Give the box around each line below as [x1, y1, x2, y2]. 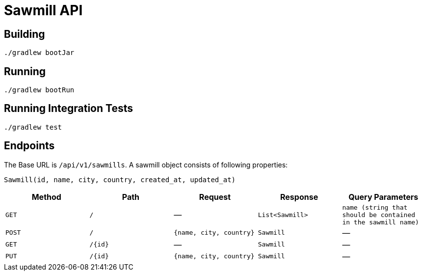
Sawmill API [4, 2, 83, 19]
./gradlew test [4, 123, 62, 131]
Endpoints [4, 139, 55, 152]
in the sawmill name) [342, 218, 419, 226]
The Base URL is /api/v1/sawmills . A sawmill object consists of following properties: [4, 160, 288, 169]
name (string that [342, 203, 408, 211]
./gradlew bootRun [4, 86, 75, 94]
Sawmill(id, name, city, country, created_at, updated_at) [4, 175, 236, 184]
